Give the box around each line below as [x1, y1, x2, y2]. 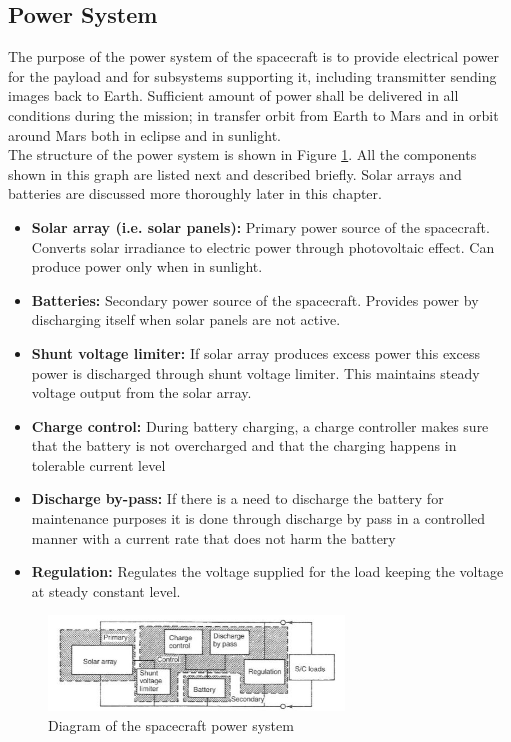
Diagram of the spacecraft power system [48, 714, 294, 735]
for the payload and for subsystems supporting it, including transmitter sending [8, 65, 497, 86]
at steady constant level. [31, 580, 181, 601]
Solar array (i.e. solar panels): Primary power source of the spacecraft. [31, 216, 490, 237]
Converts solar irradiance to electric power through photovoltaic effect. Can [31, 236, 495, 257]
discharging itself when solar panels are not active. [31, 309, 341, 330]
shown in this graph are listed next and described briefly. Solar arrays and [8, 163, 462, 184]
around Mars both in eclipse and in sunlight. [8, 124, 281, 145]
